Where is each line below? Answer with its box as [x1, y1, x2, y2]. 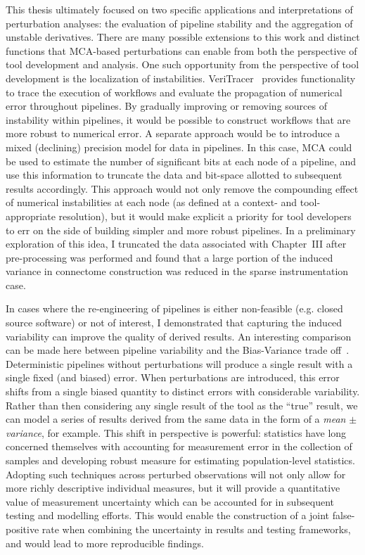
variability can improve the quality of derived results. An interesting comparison [6, 328, 352, 343]
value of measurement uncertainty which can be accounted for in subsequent [6, 494, 334, 509]
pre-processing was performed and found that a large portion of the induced [6, 250, 333, 264]
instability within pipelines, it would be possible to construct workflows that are [6, 112, 351, 127]
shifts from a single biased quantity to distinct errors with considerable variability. [6, 384, 360, 399]
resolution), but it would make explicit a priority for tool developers [58, 208, 352, 223]
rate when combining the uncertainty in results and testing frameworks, [41, 521, 351, 536]
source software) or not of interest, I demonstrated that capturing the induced [6, 315, 342, 330]
